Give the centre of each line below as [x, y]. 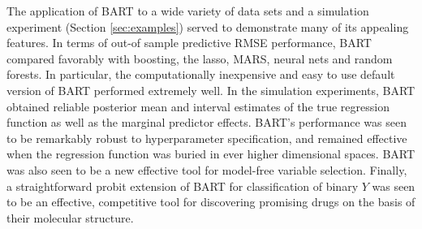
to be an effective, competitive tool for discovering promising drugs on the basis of [211, 202]
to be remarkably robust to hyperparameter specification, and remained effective [207, 138]
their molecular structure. [70, 217]
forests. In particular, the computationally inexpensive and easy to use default [201, 74]
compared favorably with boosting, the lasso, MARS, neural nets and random [200, 58]
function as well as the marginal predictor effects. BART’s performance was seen [207, 122]
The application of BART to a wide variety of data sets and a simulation [188, 11]
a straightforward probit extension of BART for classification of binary [183, 186]
